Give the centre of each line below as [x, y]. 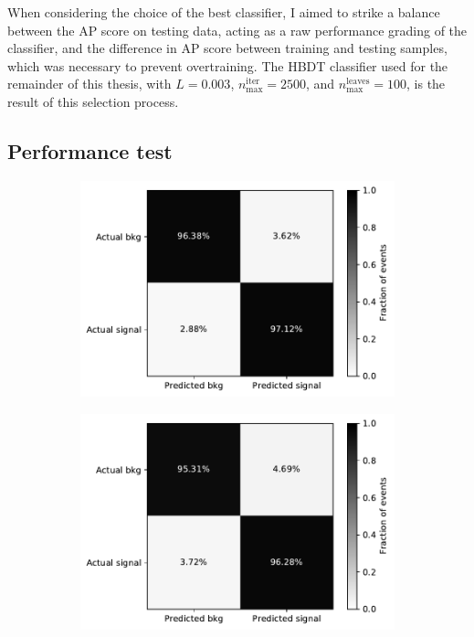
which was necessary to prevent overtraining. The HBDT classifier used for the [228, 65]
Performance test [90, 150]
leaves [358, 82]
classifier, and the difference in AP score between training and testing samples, [227, 48]
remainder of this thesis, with [90, 84]
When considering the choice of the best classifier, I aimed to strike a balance [224, 12]
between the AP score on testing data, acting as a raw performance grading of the [237, 30]
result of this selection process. [93, 101]
